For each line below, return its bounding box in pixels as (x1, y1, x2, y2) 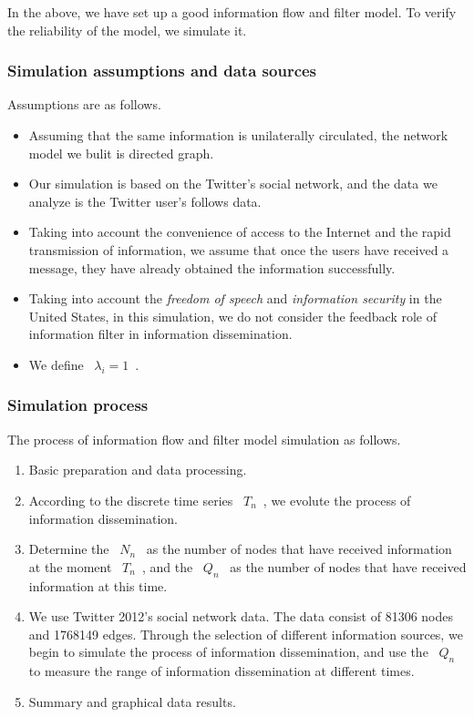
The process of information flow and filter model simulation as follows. (7, 429, 401, 448)
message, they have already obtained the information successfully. (28, 258, 396, 277)
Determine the (28, 539, 109, 558)
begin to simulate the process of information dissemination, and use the (28, 642, 428, 661)
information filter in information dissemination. (28, 324, 293, 343)
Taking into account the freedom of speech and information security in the (28, 289, 442, 308)
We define (28, 354, 84, 374)
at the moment (28, 557, 112, 576)
